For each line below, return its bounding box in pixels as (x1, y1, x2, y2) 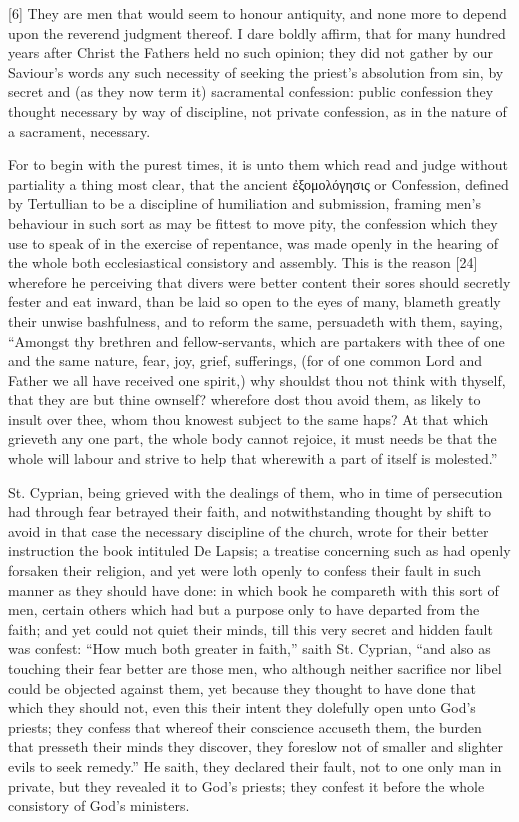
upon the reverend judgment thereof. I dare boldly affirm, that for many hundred (8, 22, 506, 43)
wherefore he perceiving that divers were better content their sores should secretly (8, 271, 511, 292)
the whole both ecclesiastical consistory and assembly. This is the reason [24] (8, 252, 478, 273)
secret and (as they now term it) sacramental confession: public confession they (8, 81, 494, 102)
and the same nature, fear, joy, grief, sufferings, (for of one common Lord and (8, 350, 482, 371)
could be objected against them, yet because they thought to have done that (8, 677, 476, 698)
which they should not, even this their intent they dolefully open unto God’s (8, 697, 476, 718)
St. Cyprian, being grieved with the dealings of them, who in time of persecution (8, 481, 503, 502)
